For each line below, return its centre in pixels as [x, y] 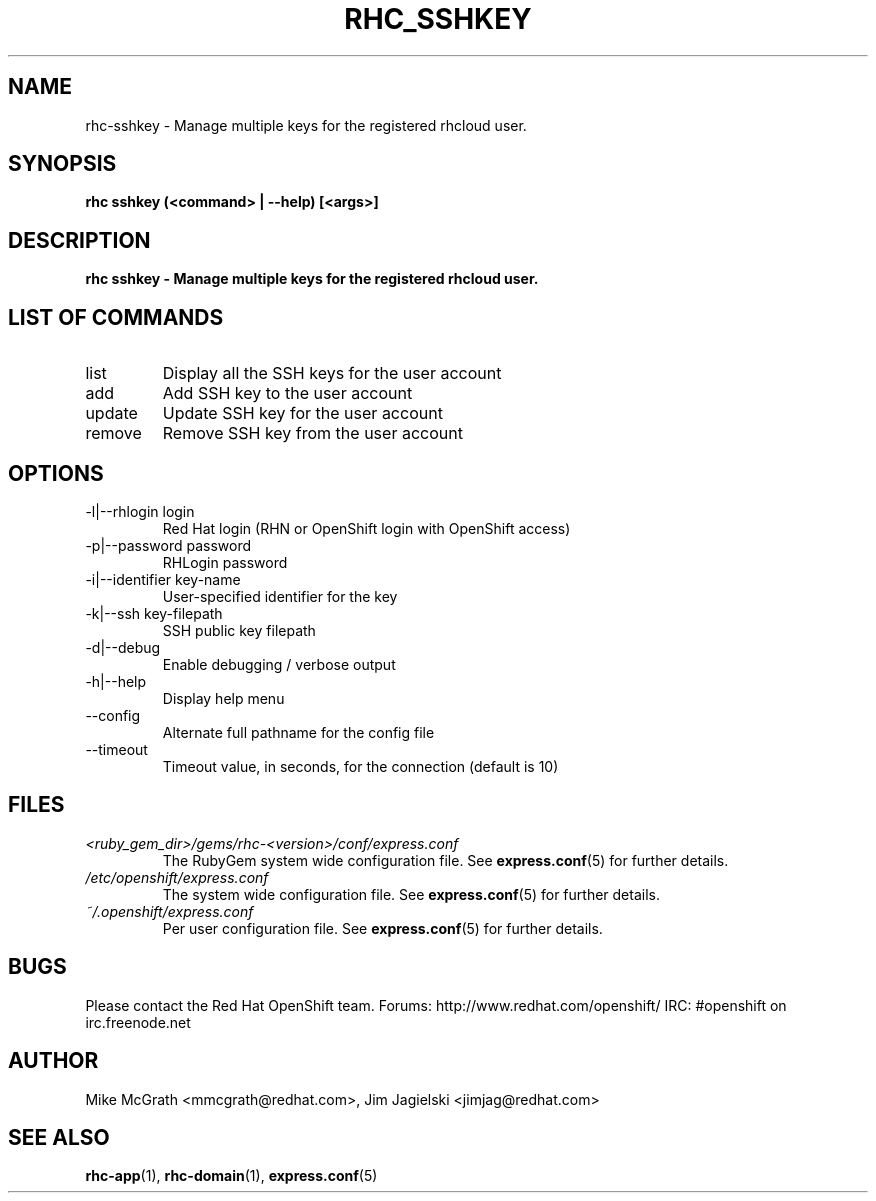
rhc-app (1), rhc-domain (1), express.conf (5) [231, 1176]
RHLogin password [225, 562]
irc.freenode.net [138, 1022]
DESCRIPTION [79, 240]
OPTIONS [56, 473]
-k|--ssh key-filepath [154, 613]
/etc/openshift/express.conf [177, 877]
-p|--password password [168, 545]
